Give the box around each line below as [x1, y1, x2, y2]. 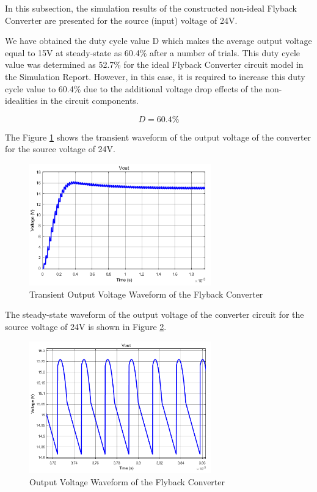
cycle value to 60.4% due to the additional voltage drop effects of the [5, 82, 263, 95]
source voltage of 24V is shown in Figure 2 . [5, 320, 167, 332]
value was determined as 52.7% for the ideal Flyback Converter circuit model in [5, 58, 304, 71]
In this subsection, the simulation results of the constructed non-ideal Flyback [5, 2, 297, 14]
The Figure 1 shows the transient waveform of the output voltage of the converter [5, 130, 312, 143]
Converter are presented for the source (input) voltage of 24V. [5, 13, 238, 26]
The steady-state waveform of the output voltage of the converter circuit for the [5, 308, 304, 321]
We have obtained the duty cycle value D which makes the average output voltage [5, 34, 312, 47]
